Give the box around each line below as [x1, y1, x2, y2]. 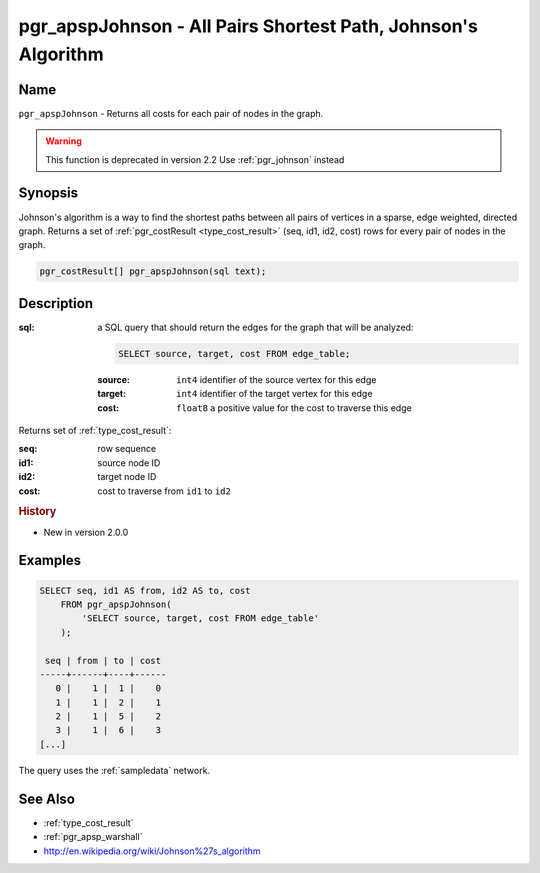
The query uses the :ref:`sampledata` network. [18, 764, 210, 776]
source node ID [97, 456, 161, 469]
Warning [45, 135, 82, 147]
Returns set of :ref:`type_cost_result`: [18, 424, 172, 436]
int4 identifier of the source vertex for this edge [176, 373, 377, 385]
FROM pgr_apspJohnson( [60, 598, 172, 610]
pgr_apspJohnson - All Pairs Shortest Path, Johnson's [18, 15, 479, 37]
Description [18, 295, 94, 312]
